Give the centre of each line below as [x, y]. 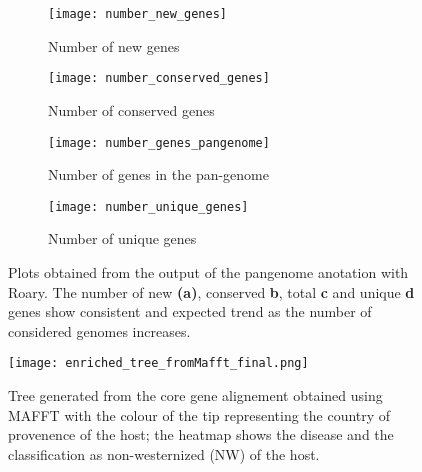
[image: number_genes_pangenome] [159, 142]
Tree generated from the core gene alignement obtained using [195, 395]
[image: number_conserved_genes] [159, 78]
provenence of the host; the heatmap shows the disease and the [201, 434]
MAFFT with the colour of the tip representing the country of [199, 414]
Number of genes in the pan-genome [158, 174]
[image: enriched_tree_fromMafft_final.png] [158, 363]
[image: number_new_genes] [137, 14]
